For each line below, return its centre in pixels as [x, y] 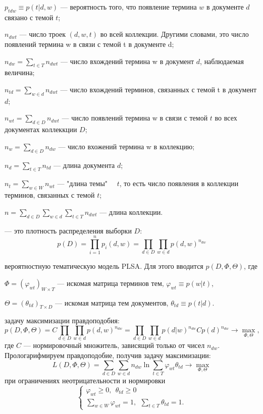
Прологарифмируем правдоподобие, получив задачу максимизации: [108, 355]
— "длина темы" [83, 183]
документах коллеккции [41, 129]
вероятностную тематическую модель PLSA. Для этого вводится [104, 266]
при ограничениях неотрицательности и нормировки [85, 380]
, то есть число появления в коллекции [179, 183]
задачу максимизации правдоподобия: [62, 320]
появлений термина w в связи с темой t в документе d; [89, 44]
